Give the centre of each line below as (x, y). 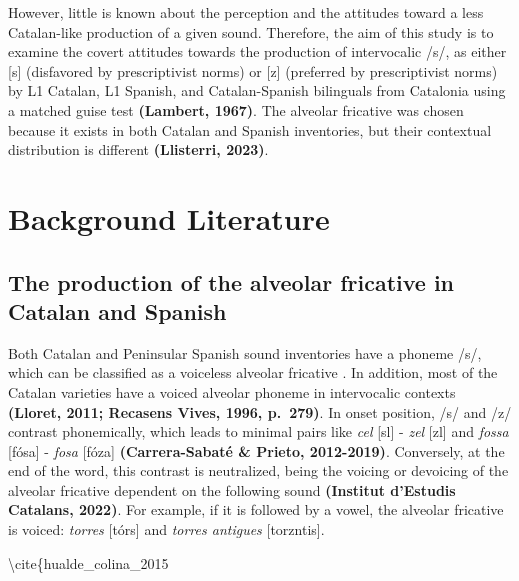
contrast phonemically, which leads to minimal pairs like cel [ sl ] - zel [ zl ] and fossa (258, 431)
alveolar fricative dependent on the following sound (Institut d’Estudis (232, 489)
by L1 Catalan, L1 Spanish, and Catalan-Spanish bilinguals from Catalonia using (257, 90)
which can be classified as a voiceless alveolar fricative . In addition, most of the (253, 372)
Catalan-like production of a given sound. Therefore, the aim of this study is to (251, 31)
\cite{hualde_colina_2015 (88, 562)
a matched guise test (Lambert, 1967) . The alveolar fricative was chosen (236, 109)
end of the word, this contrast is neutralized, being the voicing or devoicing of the (258, 470)
